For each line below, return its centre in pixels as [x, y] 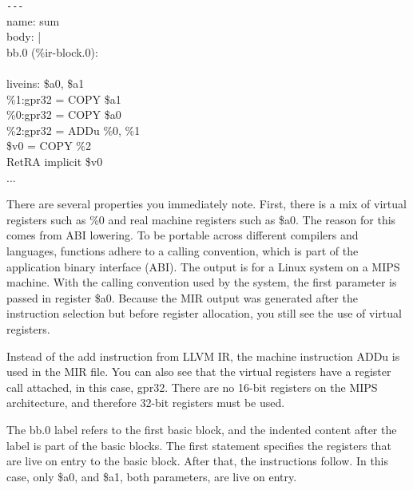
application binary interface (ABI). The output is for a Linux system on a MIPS [203, 266]
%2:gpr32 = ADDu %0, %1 [73, 130]
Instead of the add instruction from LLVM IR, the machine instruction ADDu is [203, 356]
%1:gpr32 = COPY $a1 [64, 99]
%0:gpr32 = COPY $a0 [64, 115]
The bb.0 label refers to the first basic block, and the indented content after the [202, 429]
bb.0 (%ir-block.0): [52, 51]
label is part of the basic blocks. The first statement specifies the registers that [199, 445]
